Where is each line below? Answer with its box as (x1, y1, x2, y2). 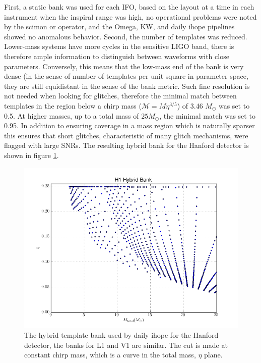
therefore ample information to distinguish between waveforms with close (4, 50, 229, 61)
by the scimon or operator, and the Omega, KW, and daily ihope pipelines (4, 21, 235, 32)
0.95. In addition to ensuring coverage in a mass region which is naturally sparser (4, 120, 255, 131)
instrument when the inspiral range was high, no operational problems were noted (4, 11, 257, 22)
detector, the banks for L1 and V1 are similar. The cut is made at (24, 339, 228, 350)
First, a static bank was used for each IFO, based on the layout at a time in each (4, 2, 254, 12)
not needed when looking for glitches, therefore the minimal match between (4, 90, 237, 101)
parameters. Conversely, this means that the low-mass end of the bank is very (4, 61, 244, 71)
